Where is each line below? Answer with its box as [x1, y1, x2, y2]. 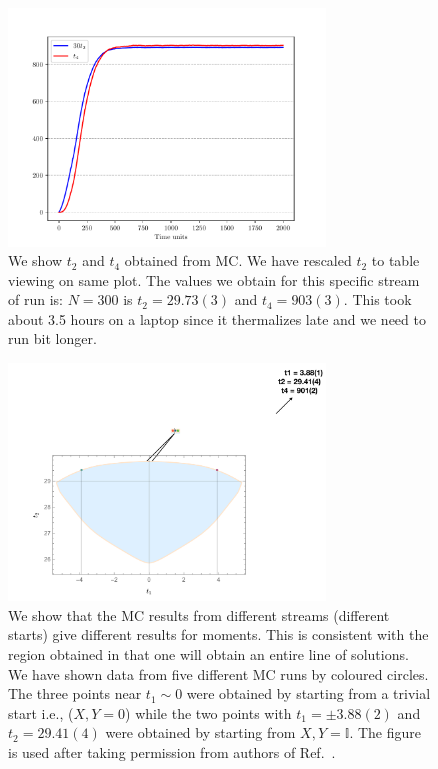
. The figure [349, 722, 422, 743]
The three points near [8, 683, 142, 704]
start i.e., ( [8, 702, 74, 723]
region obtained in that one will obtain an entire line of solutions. [8, 644, 409, 665]
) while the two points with [125, 702, 292, 723]
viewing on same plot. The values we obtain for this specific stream [8, 269, 420, 290]
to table [371, 250, 420, 271]
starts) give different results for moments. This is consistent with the [8, 624, 429, 645]
